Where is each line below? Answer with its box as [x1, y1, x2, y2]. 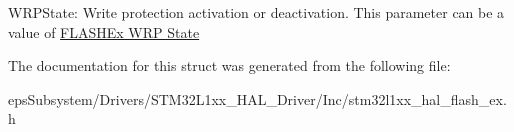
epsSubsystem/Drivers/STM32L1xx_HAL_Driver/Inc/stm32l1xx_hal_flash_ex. [8, 88, 507, 109]
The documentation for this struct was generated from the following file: [8, 55, 451, 76]
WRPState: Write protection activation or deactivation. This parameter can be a [8, 2, 505, 22]
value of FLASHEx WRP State [8, 21, 200, 42]
